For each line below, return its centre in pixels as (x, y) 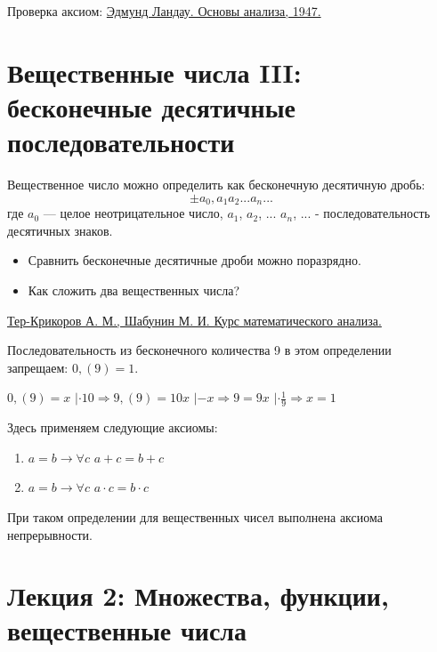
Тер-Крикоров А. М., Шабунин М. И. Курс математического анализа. (194, 320)
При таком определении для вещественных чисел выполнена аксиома (195, 516)
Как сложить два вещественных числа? (134, 290)
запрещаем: (38, 367)
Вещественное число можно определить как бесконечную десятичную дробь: (216, 185)
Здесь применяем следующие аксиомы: (113, 427)
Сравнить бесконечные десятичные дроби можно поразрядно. (194, 260)
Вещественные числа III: (154, 72)
